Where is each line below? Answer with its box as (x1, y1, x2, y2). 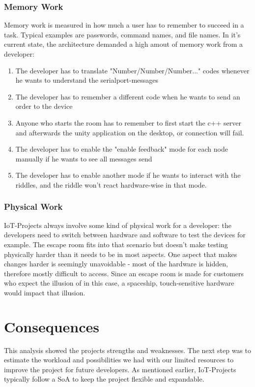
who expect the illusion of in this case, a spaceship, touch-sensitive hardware (4, 278, 234, 288)
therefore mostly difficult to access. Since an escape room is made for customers (4, 268, 244, 278)
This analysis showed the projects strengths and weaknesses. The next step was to (4, 345, 251, 355)
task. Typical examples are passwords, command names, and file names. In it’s (4, 29, 241, 39)
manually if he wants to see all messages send (15, 153, 152, 163)
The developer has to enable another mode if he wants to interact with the (15, 170, 241, 180)
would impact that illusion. (4, 287, 85, 297)
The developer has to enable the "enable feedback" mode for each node (15, 144, 228, 154)
